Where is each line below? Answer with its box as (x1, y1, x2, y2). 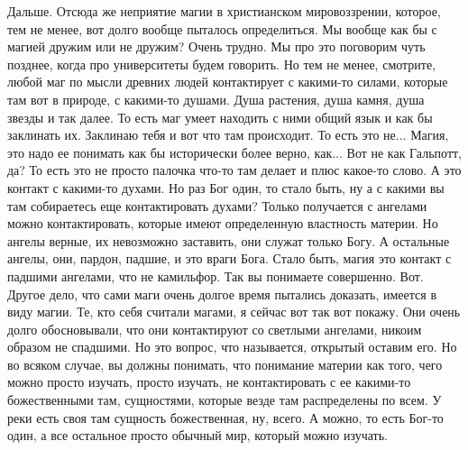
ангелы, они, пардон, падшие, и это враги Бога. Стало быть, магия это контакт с (7, 249, 452, 268)
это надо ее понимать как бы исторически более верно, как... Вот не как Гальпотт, (7, 142, 463, 161)
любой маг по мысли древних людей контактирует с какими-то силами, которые (7, 72, 448, 91)
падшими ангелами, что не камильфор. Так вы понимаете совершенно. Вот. (7, 266, 424, 285)
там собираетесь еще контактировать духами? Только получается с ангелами (7, 196, 427, 215)
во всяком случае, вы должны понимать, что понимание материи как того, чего (7, 354, 443, 373)
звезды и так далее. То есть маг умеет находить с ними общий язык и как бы (7, 107, 433, 126)
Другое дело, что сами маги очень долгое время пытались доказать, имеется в (7, 284, 437, 303)
